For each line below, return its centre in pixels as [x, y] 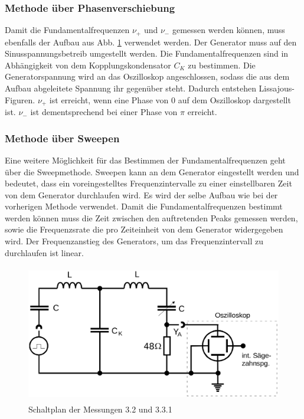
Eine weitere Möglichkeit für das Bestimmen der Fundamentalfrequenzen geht [145, 160]
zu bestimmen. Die [222, 65]
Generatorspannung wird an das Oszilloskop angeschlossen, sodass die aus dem [147, 76]
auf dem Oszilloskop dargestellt [234, 99]
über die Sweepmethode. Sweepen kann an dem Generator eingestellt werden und [152, 171]
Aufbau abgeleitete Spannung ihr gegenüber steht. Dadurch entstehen [130, 88]
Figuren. [20, 99]
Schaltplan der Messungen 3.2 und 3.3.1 [100, 409]
